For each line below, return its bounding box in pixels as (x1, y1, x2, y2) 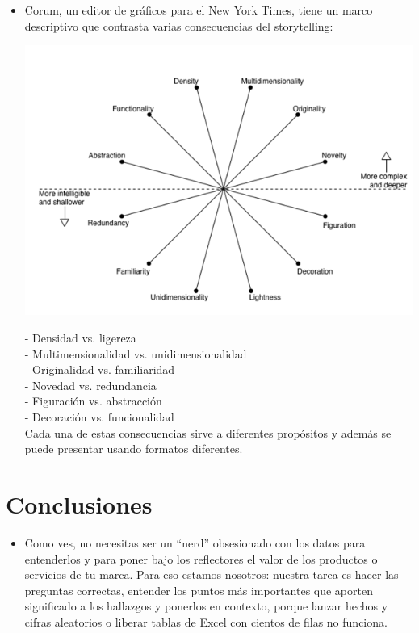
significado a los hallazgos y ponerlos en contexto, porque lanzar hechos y (24, 597, 388, 614)
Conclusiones (6, 488, 153, 521)
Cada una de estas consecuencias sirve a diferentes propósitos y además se (24, 424, 392, 441)
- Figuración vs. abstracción (24, 392, 162, 409)
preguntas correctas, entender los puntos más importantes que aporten (24, 581, 373, 598)
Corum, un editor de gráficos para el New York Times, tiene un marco (24, 2, 373, 18)
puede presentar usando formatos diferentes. (24, 440, 243, 457)
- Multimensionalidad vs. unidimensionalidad (24, 345, 247, 362)
